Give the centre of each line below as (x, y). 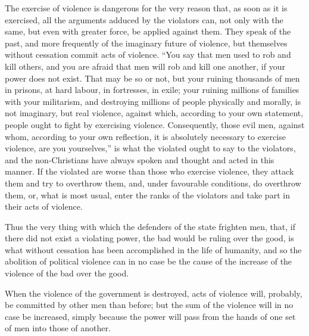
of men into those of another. (58, 328)
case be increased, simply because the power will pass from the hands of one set (150, 316)
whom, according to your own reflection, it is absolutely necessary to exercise (145, 136)
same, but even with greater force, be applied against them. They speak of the (148, 31)
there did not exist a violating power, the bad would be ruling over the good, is (149, 238)
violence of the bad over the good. (67, 273)
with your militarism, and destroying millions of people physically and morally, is (153, 101)
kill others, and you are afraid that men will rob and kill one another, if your (145, 66)
